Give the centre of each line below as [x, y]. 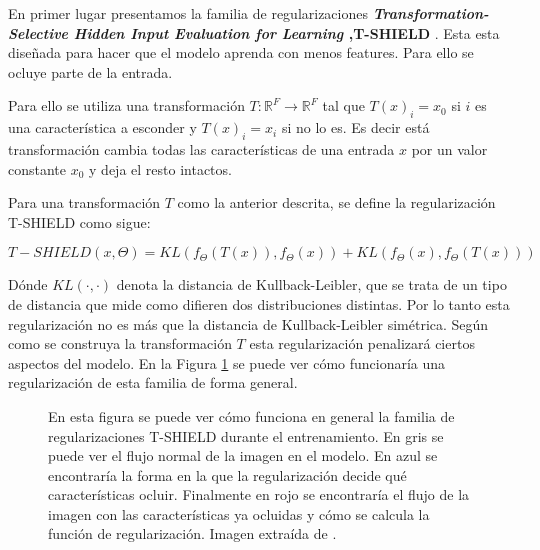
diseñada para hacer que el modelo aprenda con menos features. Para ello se [241, 52]
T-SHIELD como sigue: [79, 221]
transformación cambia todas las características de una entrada [201, 148]
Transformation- [430, 13]
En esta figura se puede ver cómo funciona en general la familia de [251, 415]
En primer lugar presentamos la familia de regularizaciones [188, 13]
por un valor [449, 148]
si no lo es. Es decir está [355, 127]
